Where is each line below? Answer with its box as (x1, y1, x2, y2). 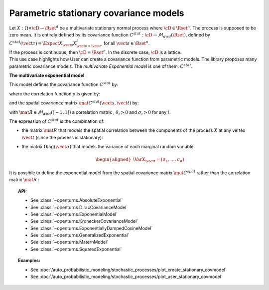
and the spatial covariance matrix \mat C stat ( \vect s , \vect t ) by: (9, 99, 139, 106)
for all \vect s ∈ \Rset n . (103, 40, 150, 46)
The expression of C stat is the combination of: (9, 118, 105, 124)
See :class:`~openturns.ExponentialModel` (30, 211, 118, 217)
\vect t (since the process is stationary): (21, 134, 103, 140)
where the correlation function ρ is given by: (9, 90, 101, 97)
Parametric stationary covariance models (9, 7, 184, 18)
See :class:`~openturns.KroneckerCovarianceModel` (30, 218, 138, 224)
